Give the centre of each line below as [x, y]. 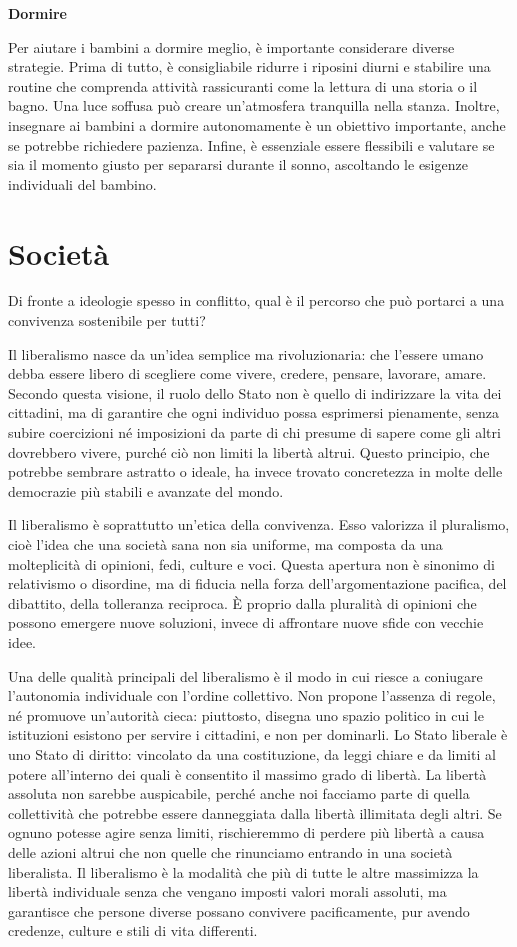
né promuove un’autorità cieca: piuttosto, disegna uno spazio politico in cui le [246, 714]
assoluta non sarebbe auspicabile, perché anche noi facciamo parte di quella [239, 793]
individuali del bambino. [82, 183]
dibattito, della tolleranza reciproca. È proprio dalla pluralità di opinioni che [242, 602]
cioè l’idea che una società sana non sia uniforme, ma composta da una [225, 544]
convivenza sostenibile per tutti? [107, 320]
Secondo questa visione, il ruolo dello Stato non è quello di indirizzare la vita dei [255, 392]
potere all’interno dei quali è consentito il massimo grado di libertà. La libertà [247, 773]
